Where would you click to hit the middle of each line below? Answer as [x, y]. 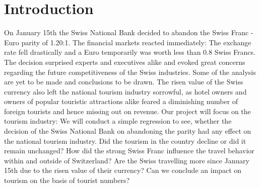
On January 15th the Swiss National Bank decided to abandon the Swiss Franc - [129, 32]
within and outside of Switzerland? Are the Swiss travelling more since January [127, 160]
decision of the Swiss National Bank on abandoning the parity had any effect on [128, 131]
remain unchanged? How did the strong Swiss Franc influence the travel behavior [129, 151]
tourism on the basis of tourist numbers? [67, 180]
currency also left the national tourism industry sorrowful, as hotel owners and [125, 91]
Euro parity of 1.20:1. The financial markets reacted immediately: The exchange [128, 42]
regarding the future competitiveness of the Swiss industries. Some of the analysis [130, 72]
